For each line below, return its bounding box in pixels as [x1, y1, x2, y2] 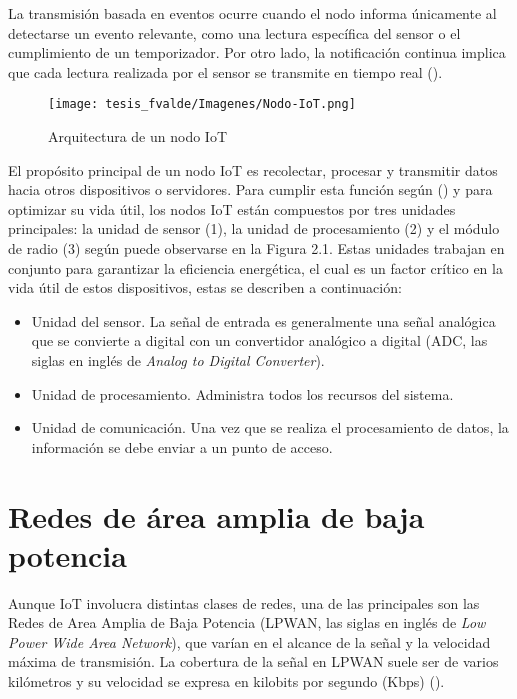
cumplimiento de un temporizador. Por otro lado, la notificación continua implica [8, 42, 506, 63]
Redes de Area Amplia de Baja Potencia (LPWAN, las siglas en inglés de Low [8, 612, 486, 633]
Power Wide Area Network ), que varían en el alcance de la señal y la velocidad [8, 631, 491, 652]
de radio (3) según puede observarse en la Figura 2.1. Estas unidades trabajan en [8, 238, 505, 258]
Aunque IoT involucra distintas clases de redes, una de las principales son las [8, 592, 480, 613]
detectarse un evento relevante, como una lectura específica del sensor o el [8, 22, 461, 43]
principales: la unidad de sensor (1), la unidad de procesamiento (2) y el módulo [8, 218, 500, 239]
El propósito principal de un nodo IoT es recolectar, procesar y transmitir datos [8, 159, 498, 180]
